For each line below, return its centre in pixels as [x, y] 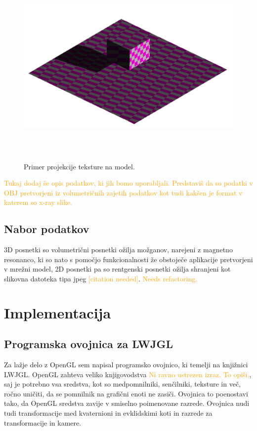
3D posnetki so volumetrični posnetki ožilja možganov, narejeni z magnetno [118, 250]
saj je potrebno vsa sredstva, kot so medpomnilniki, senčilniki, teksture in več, [122, 384]
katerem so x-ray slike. [38, 202]
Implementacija [58, 312]
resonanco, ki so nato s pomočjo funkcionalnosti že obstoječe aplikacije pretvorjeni [128, 259]
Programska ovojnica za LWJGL [89, 344]
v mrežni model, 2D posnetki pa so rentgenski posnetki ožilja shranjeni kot [117, 269]
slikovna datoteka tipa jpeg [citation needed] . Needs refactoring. [101, 278]
